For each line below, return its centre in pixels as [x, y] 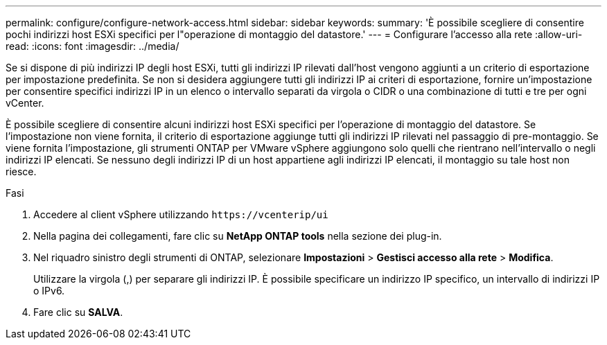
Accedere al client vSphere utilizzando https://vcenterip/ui [181, 214]
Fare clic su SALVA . [78, 312]
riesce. [21, 171]
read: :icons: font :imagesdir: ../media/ [93, 46]
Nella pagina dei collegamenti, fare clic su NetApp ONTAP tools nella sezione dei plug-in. [238, 236]
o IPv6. [49, 291]
